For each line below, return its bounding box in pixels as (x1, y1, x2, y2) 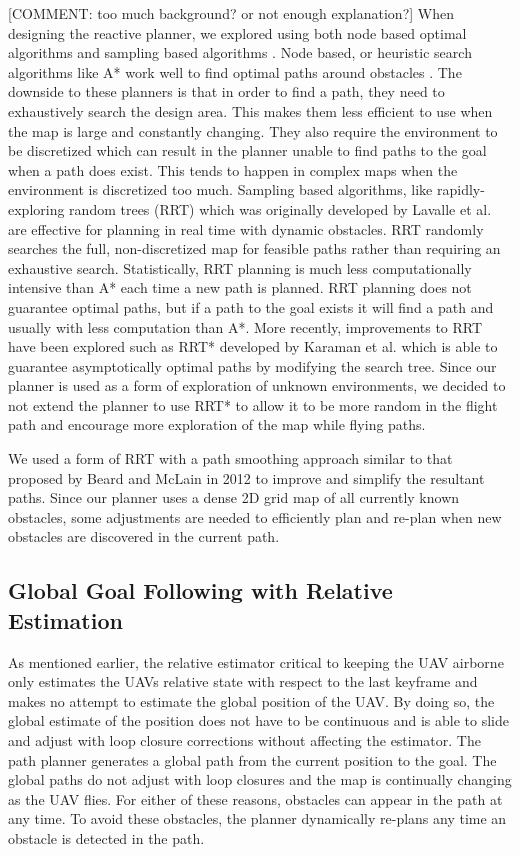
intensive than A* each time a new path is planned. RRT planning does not (8, 277, 472, 298)
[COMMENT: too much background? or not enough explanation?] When (8, 3, 455, 23)
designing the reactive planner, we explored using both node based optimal (8, 22, 467, 43)
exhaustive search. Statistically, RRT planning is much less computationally (8, 257, 472, 278)
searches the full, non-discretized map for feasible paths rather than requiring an (8, 238, 501, 259)
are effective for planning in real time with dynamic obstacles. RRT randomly (8, 218, 484, 239)
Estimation (8, 604, 123, 635)
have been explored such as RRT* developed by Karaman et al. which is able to (8, 336, 498, 357)
